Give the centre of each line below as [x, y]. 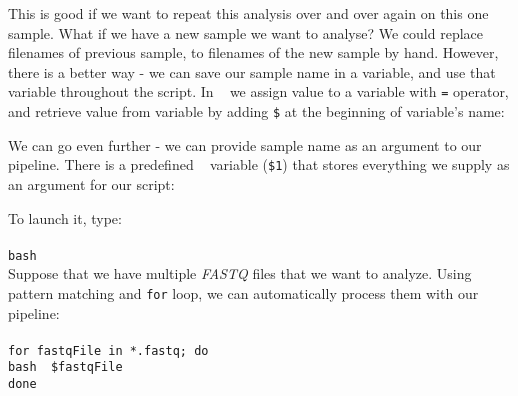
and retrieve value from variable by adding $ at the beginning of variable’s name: [256, 111]
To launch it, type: [65, 217]
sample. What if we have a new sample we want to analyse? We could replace [246, 32]
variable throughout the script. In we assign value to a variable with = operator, [258, 91]
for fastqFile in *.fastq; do [108, 350]
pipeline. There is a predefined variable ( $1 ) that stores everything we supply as [259, 164]
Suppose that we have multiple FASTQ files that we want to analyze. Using [240, 273]
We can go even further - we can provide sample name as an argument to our [245, 144]
